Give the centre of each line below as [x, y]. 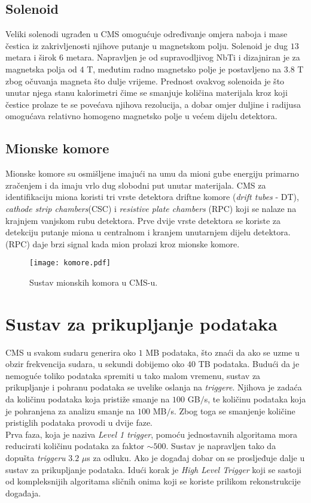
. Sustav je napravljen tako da [221, 446]
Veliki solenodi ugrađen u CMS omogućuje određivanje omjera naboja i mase [147, 34]
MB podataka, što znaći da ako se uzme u [222, 352]
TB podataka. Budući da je [249, 364]
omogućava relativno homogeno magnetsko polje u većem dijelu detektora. [141, 116]
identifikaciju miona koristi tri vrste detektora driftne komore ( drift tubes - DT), [152, 197]
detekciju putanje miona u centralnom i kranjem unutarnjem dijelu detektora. [148, 232]
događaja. [23, 493]
